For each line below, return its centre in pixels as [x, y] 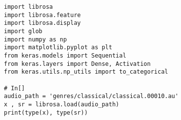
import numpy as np [35, 39]
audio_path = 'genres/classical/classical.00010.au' [91, 96]
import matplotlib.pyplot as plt [58, 48]
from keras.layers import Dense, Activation [77, 64]
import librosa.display [42, 23]
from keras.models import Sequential [65, 55]
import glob [23, 31]
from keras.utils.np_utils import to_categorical [86, 72]
